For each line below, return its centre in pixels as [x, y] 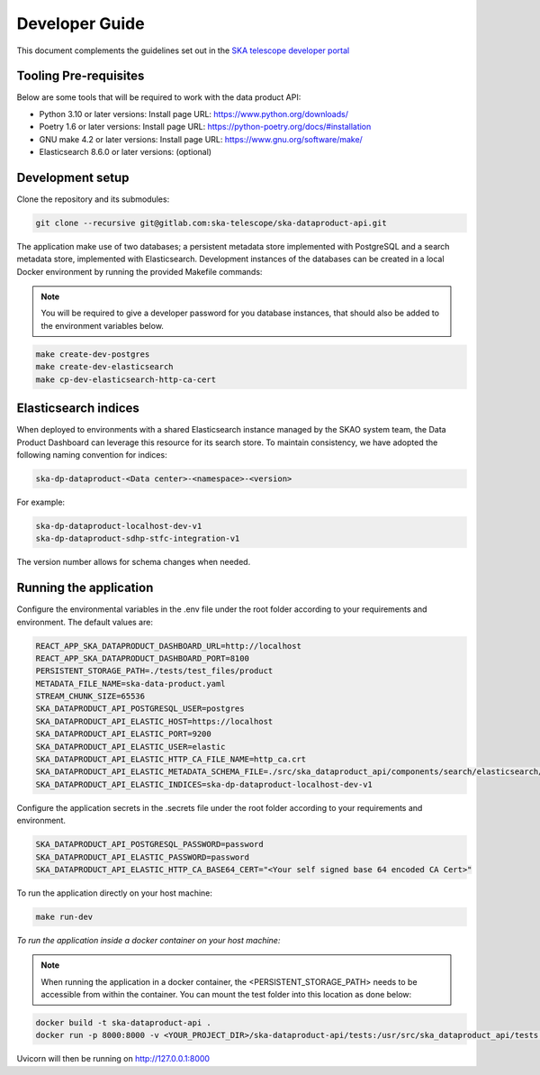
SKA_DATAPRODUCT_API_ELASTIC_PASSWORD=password [142, 857]
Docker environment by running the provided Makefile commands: [139, 271]
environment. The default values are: [85, 622]
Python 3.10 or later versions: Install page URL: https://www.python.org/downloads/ [193, 114]
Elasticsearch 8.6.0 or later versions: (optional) [125, 152]
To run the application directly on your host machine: [115, 893]
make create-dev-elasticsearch [105, 367]
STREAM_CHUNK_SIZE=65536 [90, 697]
